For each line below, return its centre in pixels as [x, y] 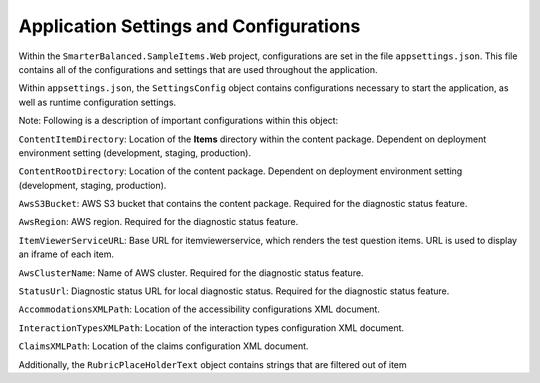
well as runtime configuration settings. [97, 102]
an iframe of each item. [66, 254]
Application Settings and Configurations [189, 26]
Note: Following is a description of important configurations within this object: [178, 121]
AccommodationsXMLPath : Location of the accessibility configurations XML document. [199, 309]
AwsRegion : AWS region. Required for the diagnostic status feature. [158, 222]
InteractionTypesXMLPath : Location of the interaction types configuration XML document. [211, 327]
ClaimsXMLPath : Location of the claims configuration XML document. [163, 346]
